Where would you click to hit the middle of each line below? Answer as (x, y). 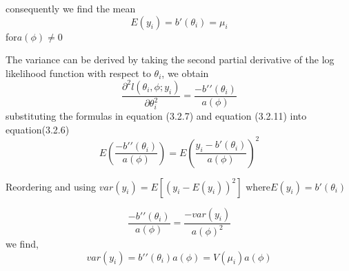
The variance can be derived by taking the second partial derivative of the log (170, 59)
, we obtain (185, 73)
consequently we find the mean (71, 8)
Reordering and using (51, 186)
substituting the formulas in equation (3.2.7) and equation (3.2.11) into (156, 115)
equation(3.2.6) (38, 129)
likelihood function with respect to (78, 73)
